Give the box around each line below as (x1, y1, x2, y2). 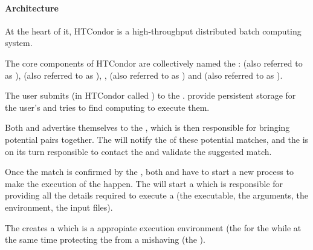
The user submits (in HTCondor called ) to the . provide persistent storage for (5, 89, 296, 102)
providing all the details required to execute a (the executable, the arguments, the (5, 189, 308, 202)
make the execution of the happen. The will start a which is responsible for (5, 177, 283, 189)
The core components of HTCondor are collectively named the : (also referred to (5, 56, 303, 69)
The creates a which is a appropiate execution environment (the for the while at (5, 221, 302, 234)
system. (5, 36, 33, 49)
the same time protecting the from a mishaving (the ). (5, 233, 205, 246)
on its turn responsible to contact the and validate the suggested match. (5, 145, 272, 157)
